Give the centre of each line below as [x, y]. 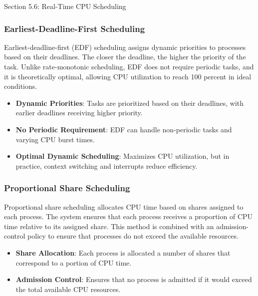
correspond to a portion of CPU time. [74, 262]
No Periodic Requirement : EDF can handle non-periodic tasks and [124, 129]
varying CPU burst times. [55, 139]
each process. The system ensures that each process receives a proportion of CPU [129, 216]
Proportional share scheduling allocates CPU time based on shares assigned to [124, 206]
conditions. [21, 86]
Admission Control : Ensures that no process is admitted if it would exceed [134, 279]
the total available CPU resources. [68, 289]
